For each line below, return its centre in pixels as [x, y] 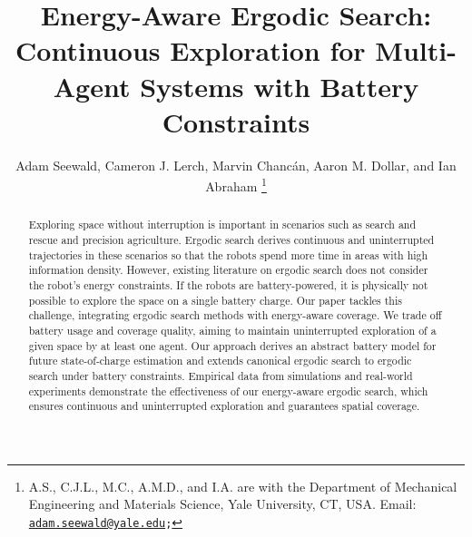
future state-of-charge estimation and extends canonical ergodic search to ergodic [220, 361]
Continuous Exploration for [191, 50]
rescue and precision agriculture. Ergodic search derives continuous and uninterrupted [231, 239]
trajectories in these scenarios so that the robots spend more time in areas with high [228, 254]
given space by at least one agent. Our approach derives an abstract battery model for [232, 345]
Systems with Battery [280, 86]
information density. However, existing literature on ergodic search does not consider [228, 270]
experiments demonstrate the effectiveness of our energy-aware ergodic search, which [228, 391]
